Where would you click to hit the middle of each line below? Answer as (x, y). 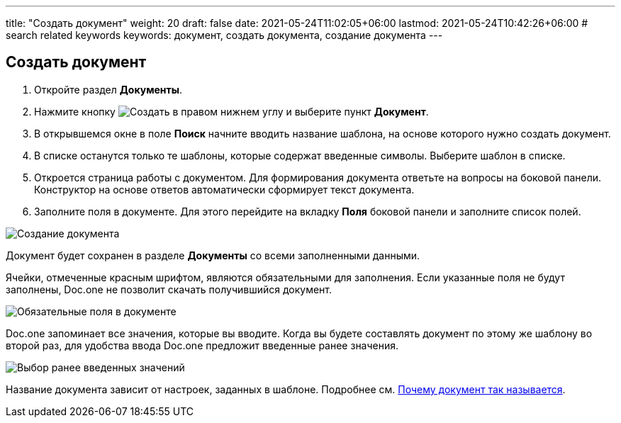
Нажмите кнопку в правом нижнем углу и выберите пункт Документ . (231, 111)
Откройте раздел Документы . (108, 89)
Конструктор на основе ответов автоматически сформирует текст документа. (224, 189)
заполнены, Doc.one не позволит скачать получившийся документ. (169, 289)
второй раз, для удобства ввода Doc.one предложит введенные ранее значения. (202, 345)
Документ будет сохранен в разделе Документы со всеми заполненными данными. (213, 255)
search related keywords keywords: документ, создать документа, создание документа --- (224, 35)
